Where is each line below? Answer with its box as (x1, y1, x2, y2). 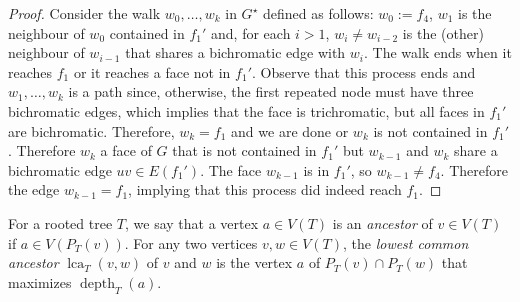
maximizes (8, 271, 72, 292)
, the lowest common (342, 232, 469, 253)
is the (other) (402, 22, 484, 43)
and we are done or (231, 120, 349, 141)
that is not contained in (172, 140, 317, 161)
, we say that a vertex (125, 212, 259, 233)
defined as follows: (262, 3, 374, 23)
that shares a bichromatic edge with (125, 42, 346, 63)
